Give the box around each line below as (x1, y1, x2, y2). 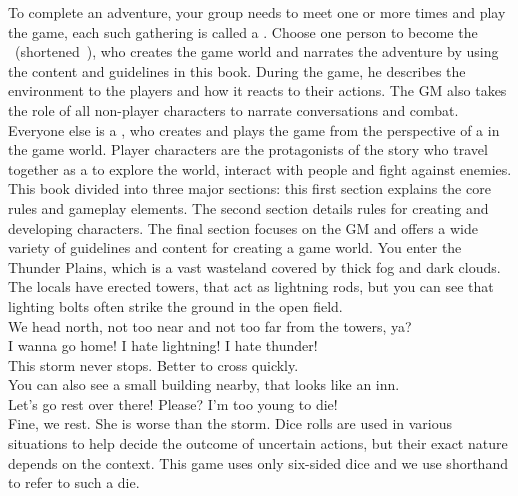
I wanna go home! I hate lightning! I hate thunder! (8, 335, 318, 356)
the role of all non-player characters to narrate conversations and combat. (8, 99, 459, 120)
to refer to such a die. (8, 472, 140, 493)
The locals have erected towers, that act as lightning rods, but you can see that (8, 276, 494, 297)
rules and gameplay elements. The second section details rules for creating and (8, 197, 489, 218)
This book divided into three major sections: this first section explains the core (8, 178, 491, 199)
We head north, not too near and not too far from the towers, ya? (8, 315, 412, 336)
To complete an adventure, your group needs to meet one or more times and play (8, 2, 506, 22)
